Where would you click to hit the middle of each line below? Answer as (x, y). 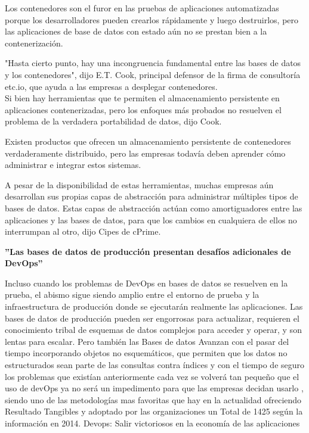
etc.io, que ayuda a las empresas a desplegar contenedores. (111, 86)
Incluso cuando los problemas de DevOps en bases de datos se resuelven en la (146, 283)
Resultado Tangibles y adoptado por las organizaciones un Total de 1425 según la (154, 411)
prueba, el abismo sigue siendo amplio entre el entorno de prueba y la (132, 295)
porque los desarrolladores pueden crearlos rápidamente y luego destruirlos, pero (152, 19)
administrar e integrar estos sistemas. (73, 165)
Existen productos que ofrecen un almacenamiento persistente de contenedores (148, 141)
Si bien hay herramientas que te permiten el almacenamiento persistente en (142, 98)
